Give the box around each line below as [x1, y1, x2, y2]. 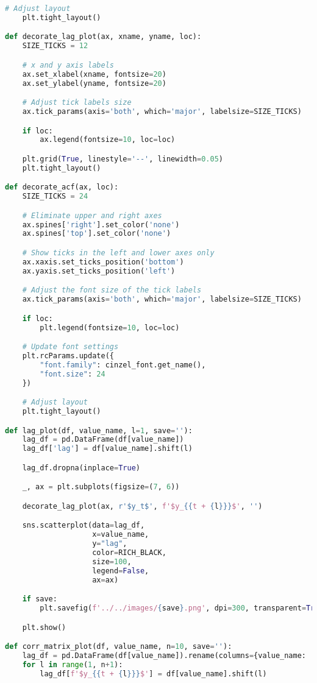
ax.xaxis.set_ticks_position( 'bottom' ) [22, 257, 184, 266]
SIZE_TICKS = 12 [22, 41, 88, 51]
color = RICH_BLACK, [92, 548, 166, 557]
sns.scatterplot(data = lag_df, [22, 521, 145, 530]
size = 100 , [92, 557, 132, 566]
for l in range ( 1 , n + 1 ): [22, 660, 123, 669]
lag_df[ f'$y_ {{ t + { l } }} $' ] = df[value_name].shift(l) [40, 669, 267, 678]
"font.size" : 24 [40, 369, 105, 378]
